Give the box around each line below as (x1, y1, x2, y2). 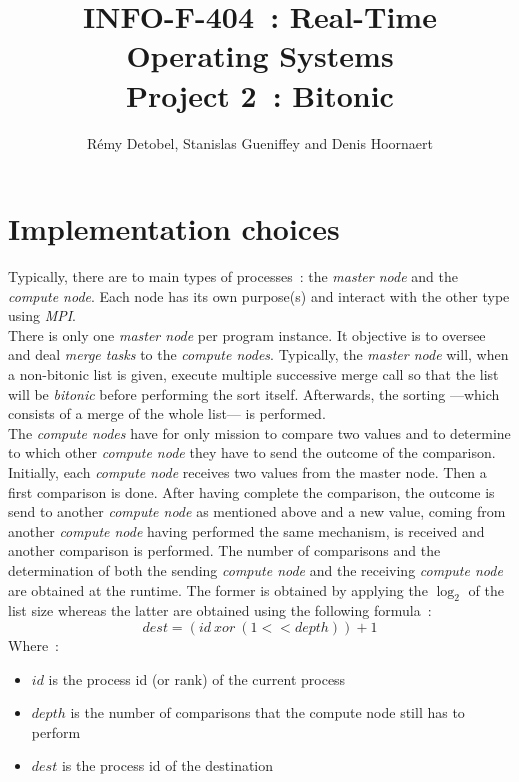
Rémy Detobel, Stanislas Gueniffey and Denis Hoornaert (87, 132, 433, 153)
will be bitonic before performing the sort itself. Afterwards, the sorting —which (8, 383, 500, 404)
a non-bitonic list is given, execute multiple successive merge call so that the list (8, 364, 499, 384)
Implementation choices (8, 208, 340, 249)
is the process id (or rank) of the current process (48, 668, 346, 689)
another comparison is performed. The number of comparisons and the (8, 540, 441, 561)
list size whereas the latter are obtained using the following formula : (8, 600, 432, 621)
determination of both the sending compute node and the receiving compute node (8, 559, 503, 580)
